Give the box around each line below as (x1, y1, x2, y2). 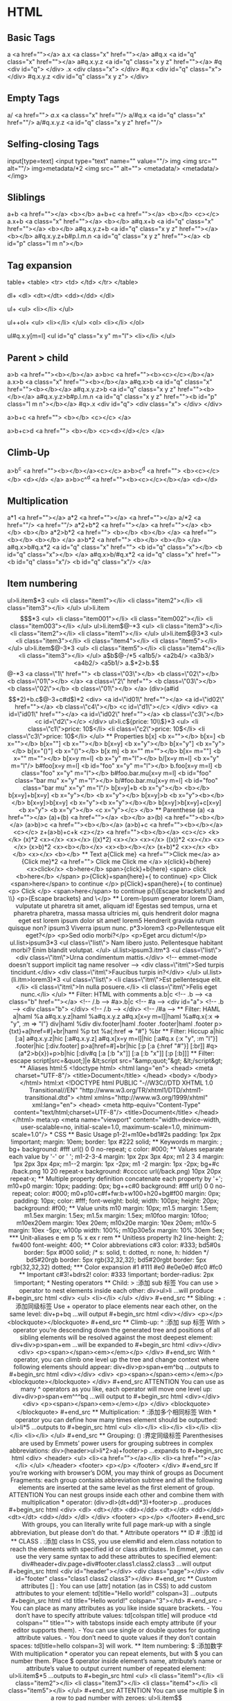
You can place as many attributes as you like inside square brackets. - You (10, 1604, 223, 1612)
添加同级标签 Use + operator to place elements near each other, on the (15, 1302, 217, 1310)
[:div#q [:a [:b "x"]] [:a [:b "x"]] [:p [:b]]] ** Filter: (76, 1049, 215, 1057)
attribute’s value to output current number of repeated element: (26, 1664, 206, 1673)
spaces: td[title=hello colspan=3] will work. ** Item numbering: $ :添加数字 (10, 1641, 223, 1650)
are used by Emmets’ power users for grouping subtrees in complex (19, 1439, 213, 1447)
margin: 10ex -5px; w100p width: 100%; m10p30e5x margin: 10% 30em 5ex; (8, 1226, 225, 1234)
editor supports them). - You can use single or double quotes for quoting (12, 1625, 220, 1634)
